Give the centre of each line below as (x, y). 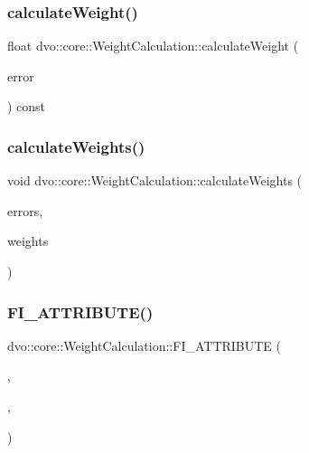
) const (27, 106)
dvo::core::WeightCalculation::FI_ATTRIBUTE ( (145, 345)
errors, (25, 210)
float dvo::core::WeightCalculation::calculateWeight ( (153, 46)
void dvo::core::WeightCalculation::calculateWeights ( (155, 180)
